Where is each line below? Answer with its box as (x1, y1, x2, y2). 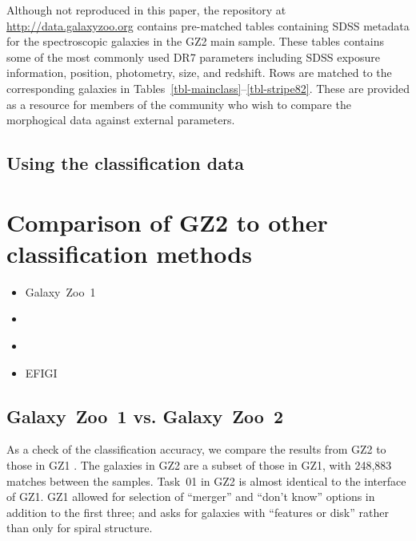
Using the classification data (6, 151, 245, 176)
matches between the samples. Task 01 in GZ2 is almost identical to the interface (6, 472, 406, 489)
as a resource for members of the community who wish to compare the (6, 95, 351, 112)
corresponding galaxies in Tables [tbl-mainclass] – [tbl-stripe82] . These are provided (6, 79, 410, 96)
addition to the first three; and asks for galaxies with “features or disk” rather (6, 503, 389, 520)
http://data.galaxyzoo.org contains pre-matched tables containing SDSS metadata (6, 17, 410, 34)
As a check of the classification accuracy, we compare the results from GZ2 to (6, 441, 386, 458)
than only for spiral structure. (6, 519, 153, 536)
